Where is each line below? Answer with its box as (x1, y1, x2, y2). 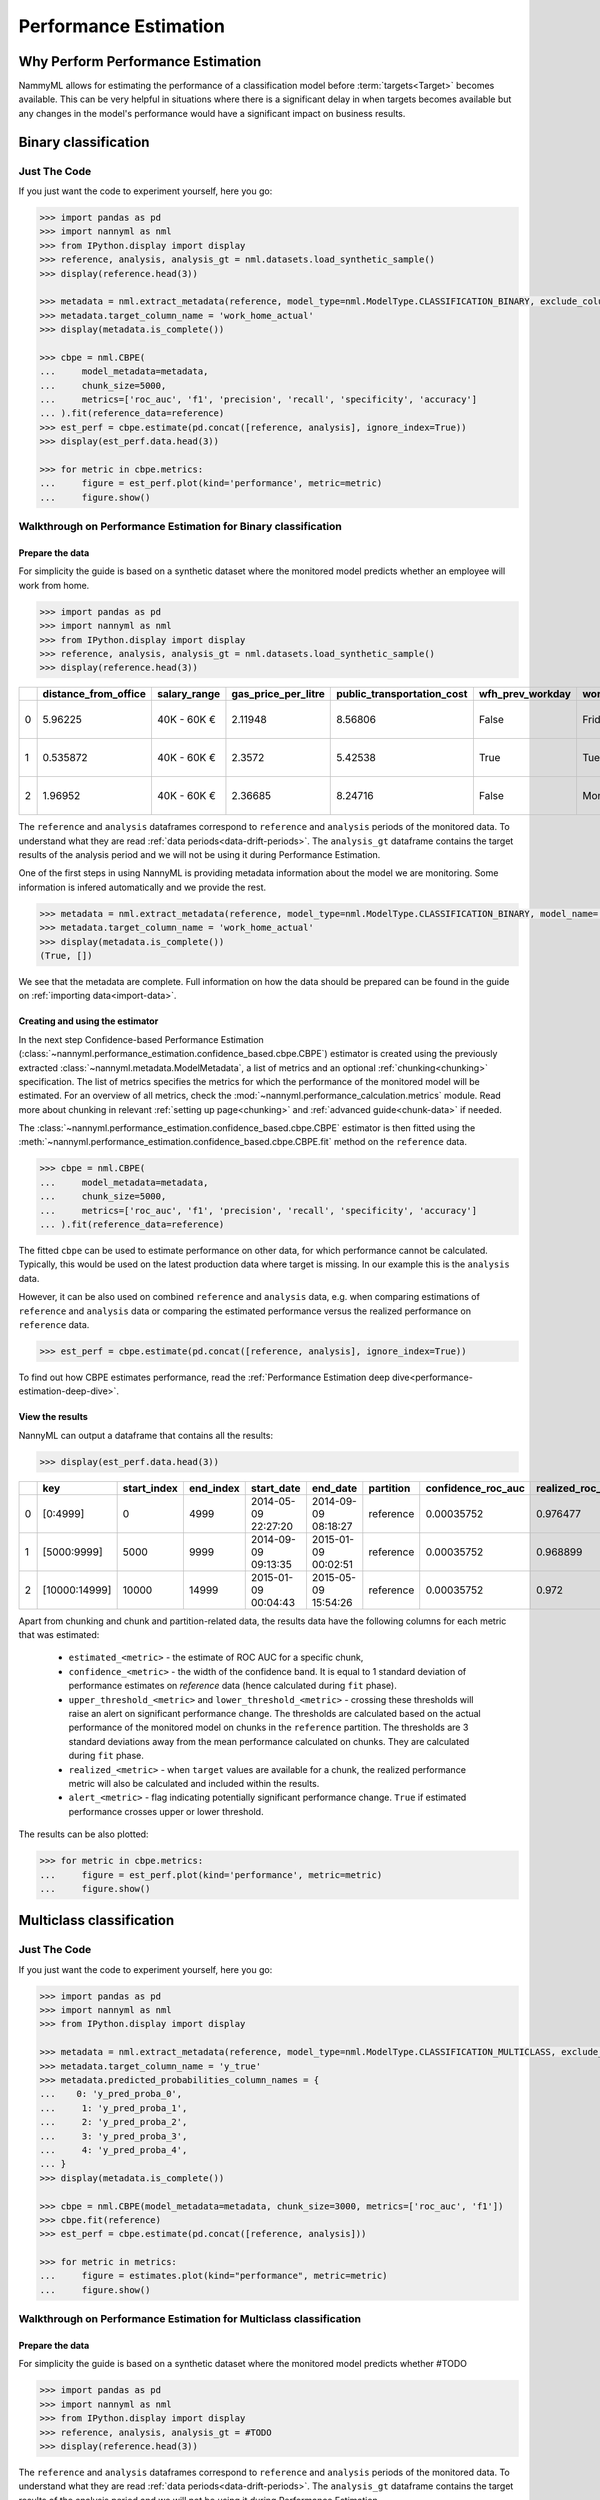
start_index (122, 1481, 179, 1495)
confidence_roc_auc (425, 1481, 525, 1495)
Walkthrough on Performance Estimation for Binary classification (18, 520, 342, 534)
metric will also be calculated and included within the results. (68, 1777, 320, 1789)
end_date (311, 1481, 358, 1495)
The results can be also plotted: (18, 1828, 149, 1840)
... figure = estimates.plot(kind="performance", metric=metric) (39, 2270, 388, 2282)
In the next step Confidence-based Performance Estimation (18, 1033, 264, 1045)
